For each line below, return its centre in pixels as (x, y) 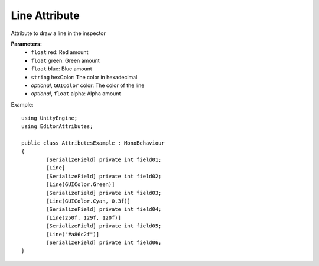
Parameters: (27, 44)
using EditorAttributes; (57, 126)
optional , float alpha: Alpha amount (76, 94)
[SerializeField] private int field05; (104, 226)
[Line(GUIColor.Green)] (81, 185)
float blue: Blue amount (62, 69)
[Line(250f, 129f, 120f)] (84, 217)
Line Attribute (45, 15)
